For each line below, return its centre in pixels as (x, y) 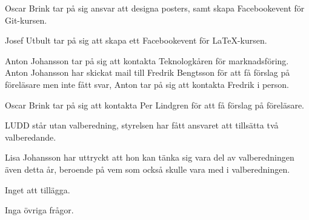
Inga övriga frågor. (39, 210)
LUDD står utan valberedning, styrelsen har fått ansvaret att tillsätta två (142, 125)
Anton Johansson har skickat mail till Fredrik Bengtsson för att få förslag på (148, 72)
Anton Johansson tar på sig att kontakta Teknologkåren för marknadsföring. (147, 60)
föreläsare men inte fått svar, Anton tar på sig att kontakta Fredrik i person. (147, 84)
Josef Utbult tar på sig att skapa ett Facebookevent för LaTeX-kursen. (136, 40)
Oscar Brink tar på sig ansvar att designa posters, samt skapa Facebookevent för (155, 8)
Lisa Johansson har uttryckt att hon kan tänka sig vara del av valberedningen (150, 157)
